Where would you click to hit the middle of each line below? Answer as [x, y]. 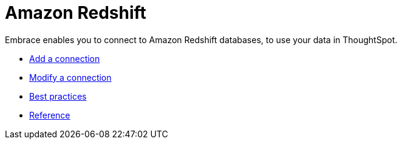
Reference [50, 115]
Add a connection [65, 58]
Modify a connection [70, 77]
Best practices [58, 96]
